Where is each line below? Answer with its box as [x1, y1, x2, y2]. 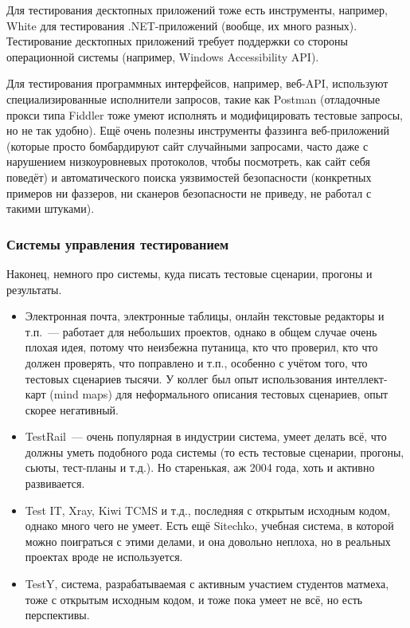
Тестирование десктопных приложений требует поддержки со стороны [6, 33, 348, 49]
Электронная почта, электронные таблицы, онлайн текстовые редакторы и [25, 308, 385, 324]
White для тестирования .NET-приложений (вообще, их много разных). [6, 17, 357, 33]
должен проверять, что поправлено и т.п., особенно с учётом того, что [25, 354, 368, 371]
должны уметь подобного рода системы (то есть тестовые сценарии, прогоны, [25, 443, 404, 460]
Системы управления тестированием [6, 234, 229, 253]
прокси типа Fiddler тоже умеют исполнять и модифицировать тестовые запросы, [6, 106, 403, 123]
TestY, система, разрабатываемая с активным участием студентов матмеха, [25, 575, 389, 592]
